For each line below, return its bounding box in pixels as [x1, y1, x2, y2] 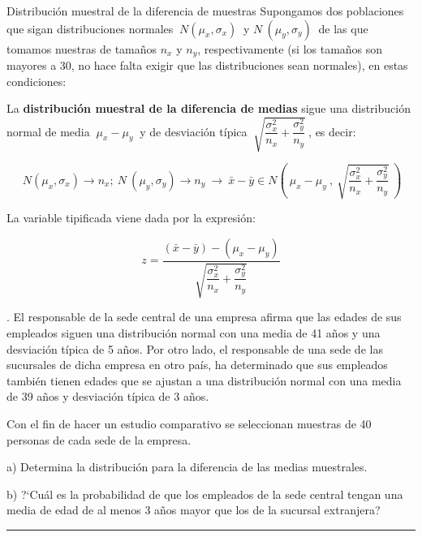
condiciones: [6, 72, 67, 89]
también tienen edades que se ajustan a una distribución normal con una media [6, 372, 402, 389]
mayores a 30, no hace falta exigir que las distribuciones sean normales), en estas [6, 57, 408, 74]
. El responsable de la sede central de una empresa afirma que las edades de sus [6, 308, 402, 325]
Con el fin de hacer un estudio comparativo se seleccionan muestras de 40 [6, 415, 372, 432]
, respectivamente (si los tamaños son [197, 40, 383, 57]
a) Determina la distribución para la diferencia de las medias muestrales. [6, 458, 368, 475]
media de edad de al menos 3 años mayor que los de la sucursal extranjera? [6, 501, 381, 518]
